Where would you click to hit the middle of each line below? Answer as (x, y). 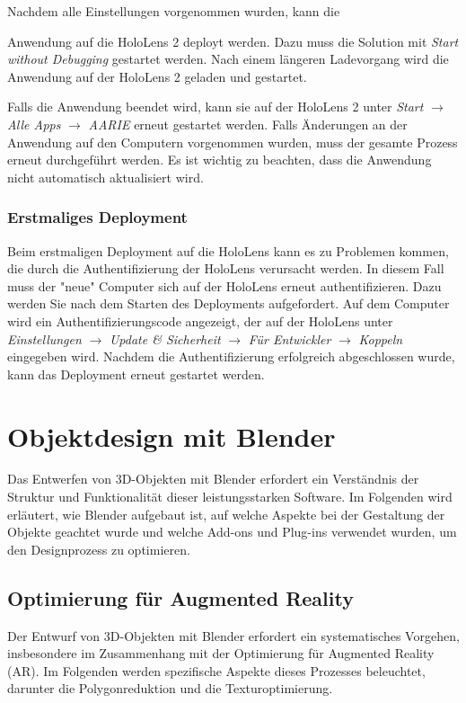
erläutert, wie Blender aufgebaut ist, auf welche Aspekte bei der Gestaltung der (226, 514)
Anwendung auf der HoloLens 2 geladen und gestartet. (157, 76)
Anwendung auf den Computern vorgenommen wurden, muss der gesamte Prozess (233, 142)
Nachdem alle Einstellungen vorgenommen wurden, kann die (174, 11)
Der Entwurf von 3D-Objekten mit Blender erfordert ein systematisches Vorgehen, (233, 635)
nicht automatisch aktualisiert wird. (106, 177)
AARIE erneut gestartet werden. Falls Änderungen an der (248, 124)
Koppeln (381, 338)
